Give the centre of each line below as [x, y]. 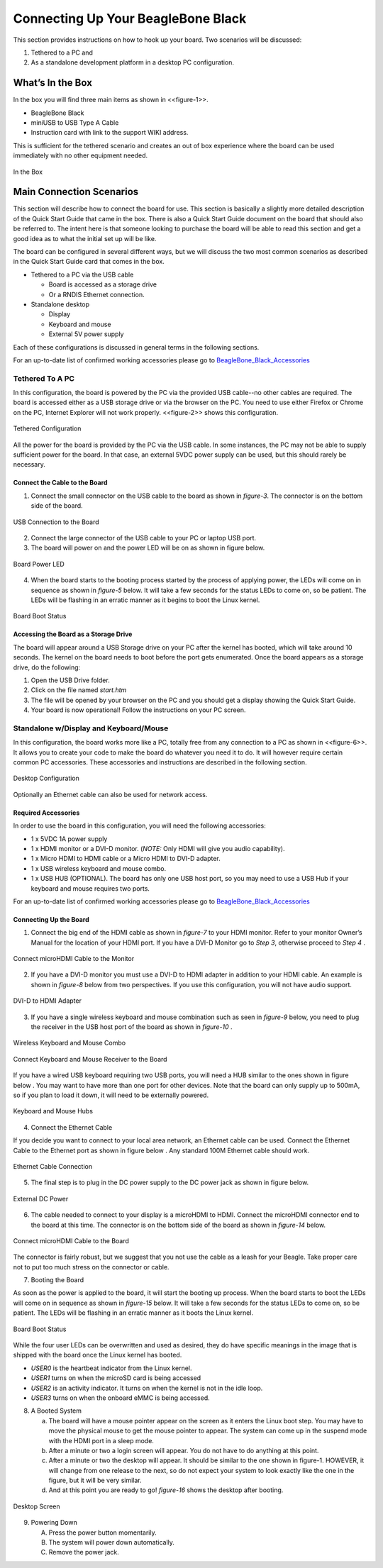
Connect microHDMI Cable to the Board [71, 1240]
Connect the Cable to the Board [60, 483]
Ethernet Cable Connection [52, 1166]
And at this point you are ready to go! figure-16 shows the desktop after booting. [166, 1490]
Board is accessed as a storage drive [103, 284]
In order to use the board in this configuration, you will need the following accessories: [139, 825]
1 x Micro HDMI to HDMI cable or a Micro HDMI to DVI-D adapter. [126, 859]
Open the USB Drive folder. [70, 680]
